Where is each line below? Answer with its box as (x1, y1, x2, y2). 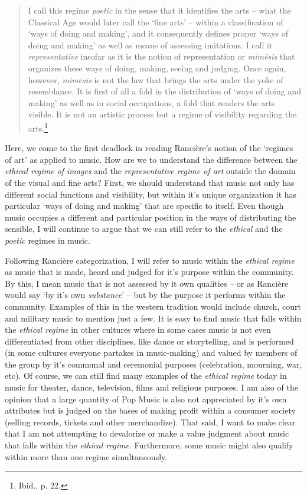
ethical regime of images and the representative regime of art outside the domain (5, 165, 296, 177)
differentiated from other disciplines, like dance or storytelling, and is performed (5, 335, 294, 347)
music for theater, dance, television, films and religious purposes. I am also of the (5, 381, 298, 394)
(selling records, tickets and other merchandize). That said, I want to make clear (5, 415, 296, 428)
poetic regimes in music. (5, 234, 90, 246)
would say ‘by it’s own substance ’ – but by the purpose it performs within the (5, 289, 286, 301)
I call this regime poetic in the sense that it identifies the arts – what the (28, 4, 291, 16)
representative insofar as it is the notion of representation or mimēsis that (28, 50, 295, 63)
